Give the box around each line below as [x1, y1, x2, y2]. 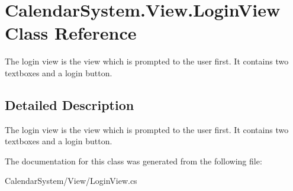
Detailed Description [5, 95, 134, 114]
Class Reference [5, 21, 137, 45]
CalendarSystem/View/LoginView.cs [5, 174, 137, 187]
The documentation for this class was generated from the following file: [5, 154, 262, 167]
